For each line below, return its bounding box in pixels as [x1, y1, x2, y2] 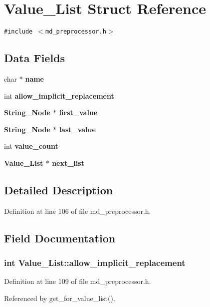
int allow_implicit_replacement [4, 90, 114, 101]
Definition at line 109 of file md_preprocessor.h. [4, 276, 151, 286]
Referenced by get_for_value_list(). [4, 292, 115, 303]
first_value [59, 107, 98, 118]
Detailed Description [4, 182, 113, 197]
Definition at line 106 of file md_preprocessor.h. [4, 205, 151, 216]
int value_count [4, 141, 58, 151]
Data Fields [4, 50, 65, 66]
